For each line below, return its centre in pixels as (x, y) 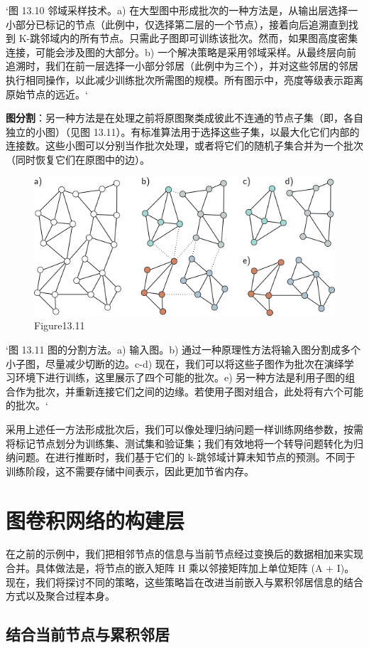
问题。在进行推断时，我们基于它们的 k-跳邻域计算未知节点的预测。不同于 (185, 457)
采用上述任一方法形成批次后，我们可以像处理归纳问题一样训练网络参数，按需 (184, 429)
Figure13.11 (60, 325)
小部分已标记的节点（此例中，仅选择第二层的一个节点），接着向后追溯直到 (177, 24)
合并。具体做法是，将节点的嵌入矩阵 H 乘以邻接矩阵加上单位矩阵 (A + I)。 (180, 568)
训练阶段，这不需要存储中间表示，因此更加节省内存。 (130, 471)
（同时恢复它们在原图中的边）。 (78, 159)
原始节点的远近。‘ (47, 94)
